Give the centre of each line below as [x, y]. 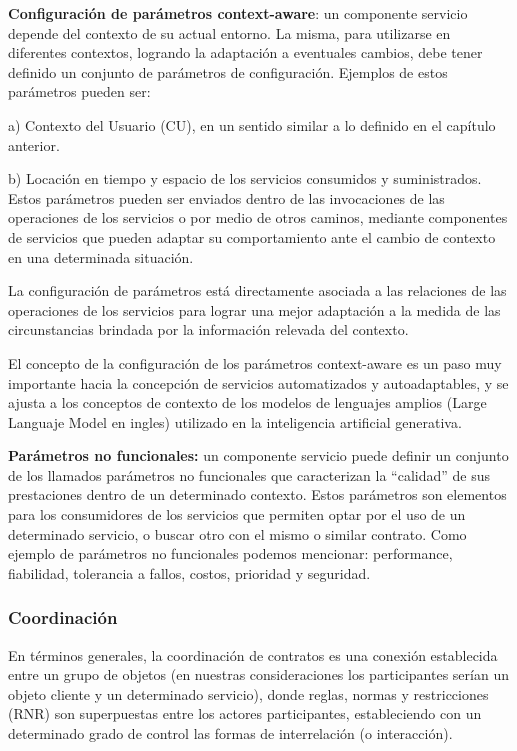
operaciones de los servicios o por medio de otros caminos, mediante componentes [258, 217]
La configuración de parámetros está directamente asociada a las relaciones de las [257, 290]
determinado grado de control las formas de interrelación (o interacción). [230, 733]
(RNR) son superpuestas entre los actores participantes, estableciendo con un [245, 713]
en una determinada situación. [101, 256]
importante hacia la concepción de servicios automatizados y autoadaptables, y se [258, 382]
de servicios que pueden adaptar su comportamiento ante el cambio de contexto [252, 236]
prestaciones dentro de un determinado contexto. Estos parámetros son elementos [257, 494]
